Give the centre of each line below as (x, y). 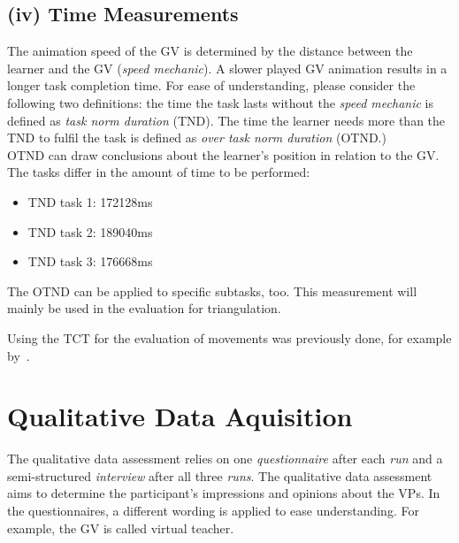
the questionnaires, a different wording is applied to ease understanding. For (213, 511)
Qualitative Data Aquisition (180, 416)
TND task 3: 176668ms (90, 261)
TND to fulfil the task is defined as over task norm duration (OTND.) (197, 138)
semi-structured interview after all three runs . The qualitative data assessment (220, 475)
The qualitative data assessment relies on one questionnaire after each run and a (225, 459)
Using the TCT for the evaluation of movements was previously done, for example (229, 337)
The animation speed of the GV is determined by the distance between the (210, 51)
